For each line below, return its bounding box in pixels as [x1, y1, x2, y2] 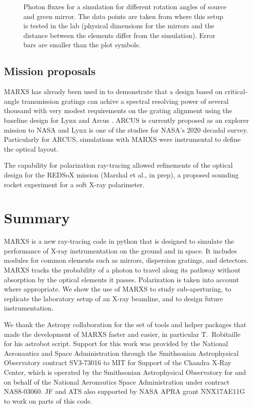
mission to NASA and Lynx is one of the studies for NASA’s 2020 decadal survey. [4, 124, 248, 135]
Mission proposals [4, 63, 96, 78]
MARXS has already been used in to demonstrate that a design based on [4, 86, 223, 97]
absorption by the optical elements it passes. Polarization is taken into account [4, 274, 239, 284]
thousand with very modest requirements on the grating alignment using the [4, 105, 233, 116]
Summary [4, 208, 70, 228]
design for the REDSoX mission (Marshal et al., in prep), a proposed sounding [4, 169, 239, 179]
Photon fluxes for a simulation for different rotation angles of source [23, 1, 227, 11]
